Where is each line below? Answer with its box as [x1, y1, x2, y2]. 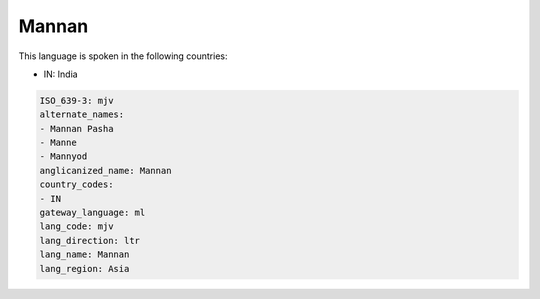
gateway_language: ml [39, 207, 146, 219]
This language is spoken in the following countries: [18, 50, 228, 62]
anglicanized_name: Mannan [39, 165, 172, 176]
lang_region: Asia [39, 263, 130, 274]
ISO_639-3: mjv [39, 95, 114, 106]
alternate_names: [39, 109, 125, 120]
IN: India [43, 68, 79, 80]
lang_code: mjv [39, 221, 114, 232]
